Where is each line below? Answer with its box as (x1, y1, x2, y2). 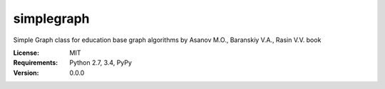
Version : (13, 68, 39, 77)
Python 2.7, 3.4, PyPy (69, 58, 132, 67)
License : (13, 48, 39, 57)
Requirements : (13, 58, 58, 67)
